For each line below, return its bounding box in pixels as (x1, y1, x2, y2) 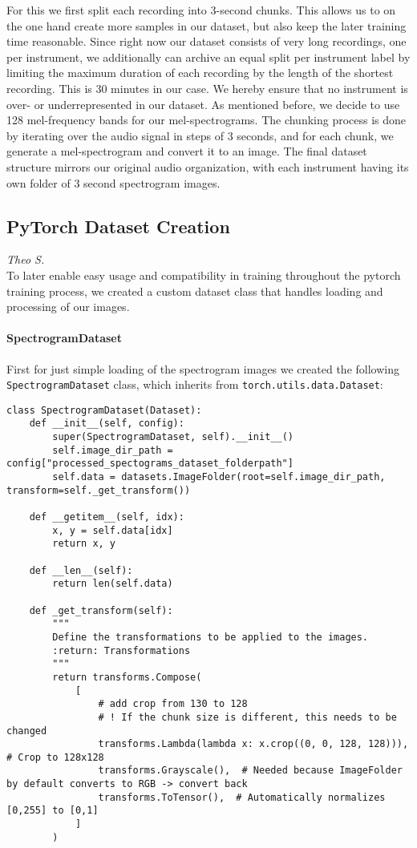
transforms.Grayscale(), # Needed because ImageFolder (98, 765, 403, 777)
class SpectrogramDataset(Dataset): (6, 404, 202, 416)
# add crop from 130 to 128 (98, 698, 248, 710)
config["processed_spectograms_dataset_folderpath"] (6, 458, 294, 470)
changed (6, 725, 47, 737)
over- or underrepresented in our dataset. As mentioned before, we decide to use (6, 95, 400, 112)
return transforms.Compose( (52, 671, 202, 683)
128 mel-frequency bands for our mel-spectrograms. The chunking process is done (6, 111, 407, 128)
